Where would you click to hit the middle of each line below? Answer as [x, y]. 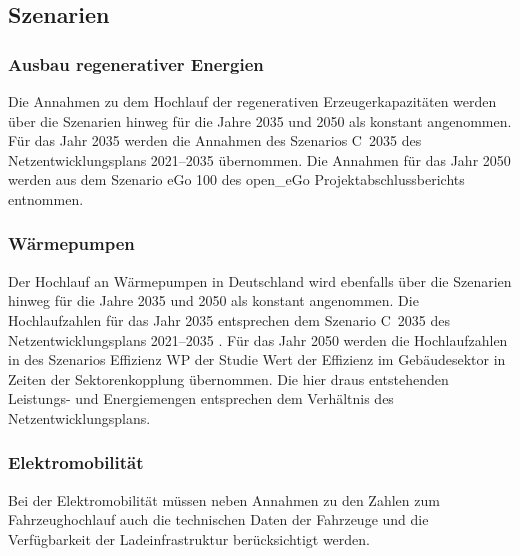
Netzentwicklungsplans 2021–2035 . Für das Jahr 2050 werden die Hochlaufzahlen [258, 339]
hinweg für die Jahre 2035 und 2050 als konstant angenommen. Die [213, 300]
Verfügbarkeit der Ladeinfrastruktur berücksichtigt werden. [189, 538]
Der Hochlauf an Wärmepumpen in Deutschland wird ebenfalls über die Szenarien [260, 280]
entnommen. [46, 198]
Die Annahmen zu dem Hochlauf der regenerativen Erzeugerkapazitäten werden [252, 101]
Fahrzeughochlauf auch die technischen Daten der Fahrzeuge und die [218, 519]
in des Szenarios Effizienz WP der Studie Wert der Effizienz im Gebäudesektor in [257, 359]
